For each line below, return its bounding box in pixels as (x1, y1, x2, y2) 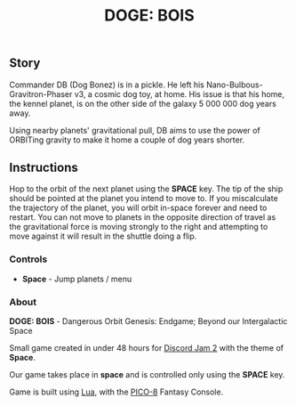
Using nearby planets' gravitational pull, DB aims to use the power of (9, 125, 260, 135)
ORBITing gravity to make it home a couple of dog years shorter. (9, 134, 245, 145)
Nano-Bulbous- (205, 79, 264, 90)
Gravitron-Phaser (9, 88, 73, 99)
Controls (9, 253, 48, 265)
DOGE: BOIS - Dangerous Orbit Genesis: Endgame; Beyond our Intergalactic (9, 316, 288, 327)
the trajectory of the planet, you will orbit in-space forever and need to (9, 202, 268, 214)
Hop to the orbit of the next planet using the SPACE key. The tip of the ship (9, 183, 284, 194)
